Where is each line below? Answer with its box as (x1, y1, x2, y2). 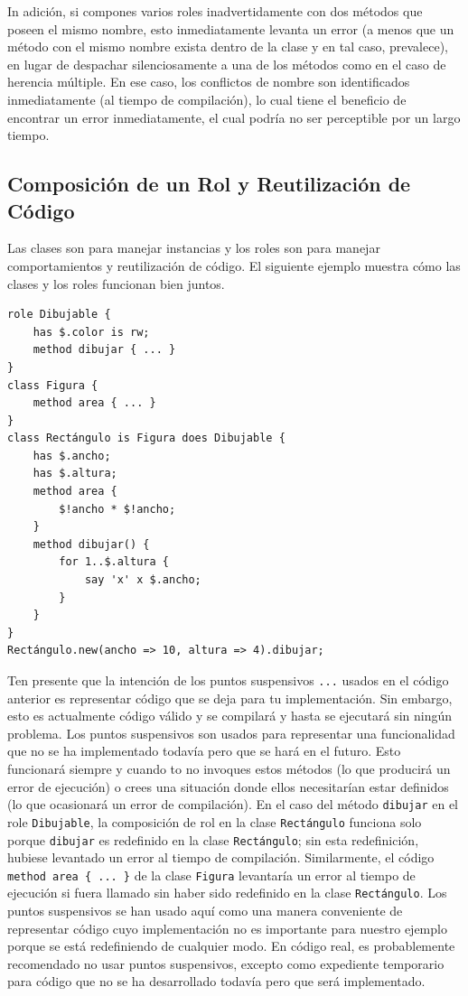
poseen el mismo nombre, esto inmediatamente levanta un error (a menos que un (7, 19, 454, 38)
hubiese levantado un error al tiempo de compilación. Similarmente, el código (7, 848, 435, 867)
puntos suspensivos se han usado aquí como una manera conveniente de (7, 901, 403, 920)
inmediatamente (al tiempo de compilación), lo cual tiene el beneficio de (7, 89, 407, 108)
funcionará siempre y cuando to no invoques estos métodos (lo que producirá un (7, 759, 451, 778)
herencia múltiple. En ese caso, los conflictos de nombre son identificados (7, 72, 410, 91)
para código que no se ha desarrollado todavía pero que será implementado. (7, 972, 426, 991)
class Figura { (7, 378, 98, 392)
